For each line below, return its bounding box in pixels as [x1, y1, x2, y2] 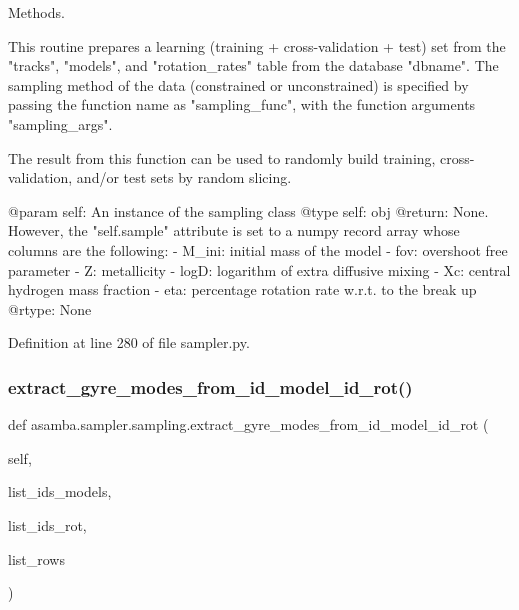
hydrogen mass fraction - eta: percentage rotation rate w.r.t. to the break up [8, 279, 477, 300]
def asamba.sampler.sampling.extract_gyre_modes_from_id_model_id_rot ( [8, 414, 489, 435]
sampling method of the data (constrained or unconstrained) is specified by [8, 74, 469, 95]
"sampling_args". [8, 113, 113, 134]
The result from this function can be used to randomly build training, [8, 147, 436, 168]
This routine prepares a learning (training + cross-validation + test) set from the [8, 35, 506, 56]
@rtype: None [8, 298, 92, 319]
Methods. [8, 2, 65, 22]
